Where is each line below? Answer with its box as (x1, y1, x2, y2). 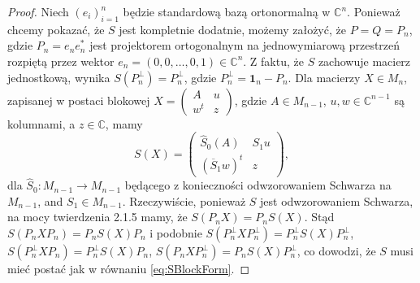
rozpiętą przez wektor (7, 52, 115, 69)
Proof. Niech (7, 3, 69, 20)
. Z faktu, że (243, 52, 304, 69)
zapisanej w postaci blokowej (7, 91, 150, 108)
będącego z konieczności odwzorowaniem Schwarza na (124, 176, 392, 194)
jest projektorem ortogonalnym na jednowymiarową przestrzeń (89, 37, 401, 54)
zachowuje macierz (318, 52, 411, 69)
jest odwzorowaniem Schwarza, (260, 192, 414, 209)
